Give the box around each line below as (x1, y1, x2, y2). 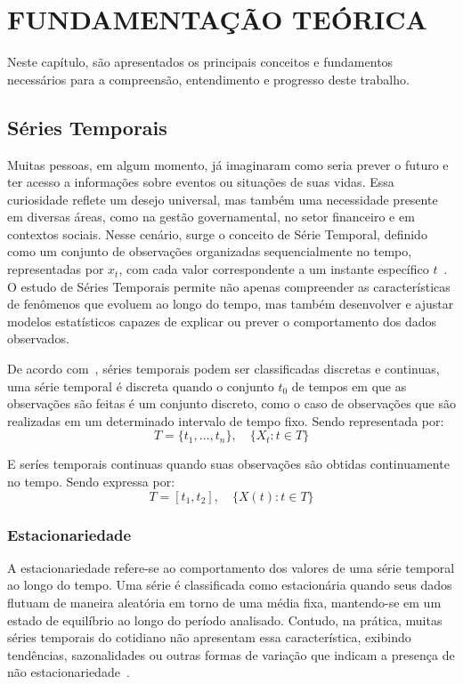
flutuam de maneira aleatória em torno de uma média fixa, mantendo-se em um (7, 593, 442, 612)
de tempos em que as (291, 376, 407, 395)
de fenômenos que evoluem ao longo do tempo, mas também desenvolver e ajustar (7, 294, 454, 313)
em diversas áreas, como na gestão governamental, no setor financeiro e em (7, 207, 415, 226)
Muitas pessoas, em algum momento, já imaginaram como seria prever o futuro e (7, 155, 449, 173)
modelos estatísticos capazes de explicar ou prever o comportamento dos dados (7, 311, 437, 330)
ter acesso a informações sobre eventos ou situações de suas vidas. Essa (7, 173, 394, 191)
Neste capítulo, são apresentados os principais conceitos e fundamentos (7, 52, 394, 71)
